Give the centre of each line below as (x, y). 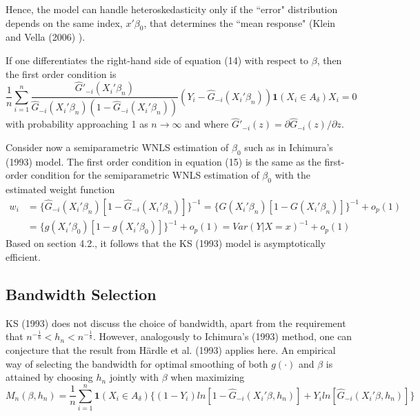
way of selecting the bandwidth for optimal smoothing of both (137, 363)
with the (292, 175)
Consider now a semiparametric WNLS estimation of (117, 147)
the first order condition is (61, 73)
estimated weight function (60, 189)
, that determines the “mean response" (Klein (240, 22)
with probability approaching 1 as (77, 124)
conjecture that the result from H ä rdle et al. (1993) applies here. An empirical (171, 350)
